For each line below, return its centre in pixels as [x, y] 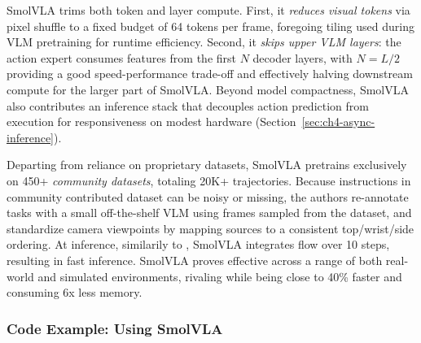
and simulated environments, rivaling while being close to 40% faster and [220, 276]
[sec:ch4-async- [338, 122]
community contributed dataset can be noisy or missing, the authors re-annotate [208, 196]
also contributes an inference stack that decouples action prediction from [188, 105]
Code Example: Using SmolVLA [115, 328]
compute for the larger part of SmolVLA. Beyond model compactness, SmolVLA [208, 89]
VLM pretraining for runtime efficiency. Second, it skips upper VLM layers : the [204, 42]
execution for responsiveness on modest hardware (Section [151, 122]
